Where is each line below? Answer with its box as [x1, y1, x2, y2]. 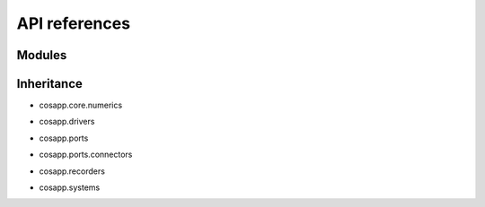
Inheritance [16, 76, 83, 91]
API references [16, 13, 130, 33]
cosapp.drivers [39, 116, 95, 127]
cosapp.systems [39, 182, 101, 193]
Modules [16, 47, 67, 63]
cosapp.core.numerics [39, 99, 123, 111]
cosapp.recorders [39, 166, 105, 177]
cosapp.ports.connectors [39, 149, 133, 160]
